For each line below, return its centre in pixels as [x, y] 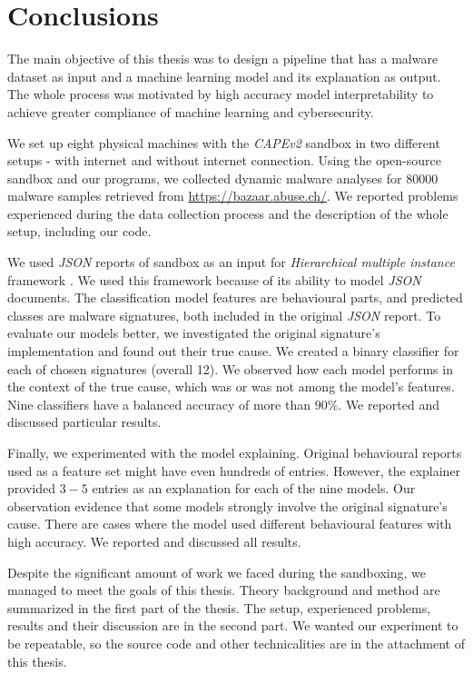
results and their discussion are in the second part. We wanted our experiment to [233, 625]
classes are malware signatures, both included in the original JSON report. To [224, 315]
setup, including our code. [79, 231]
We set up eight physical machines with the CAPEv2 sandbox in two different [224, 142]
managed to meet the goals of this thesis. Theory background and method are [224, 590]
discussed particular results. [84, 422]
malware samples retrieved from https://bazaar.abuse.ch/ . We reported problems [233, 196]
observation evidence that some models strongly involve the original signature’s [227, 505]
